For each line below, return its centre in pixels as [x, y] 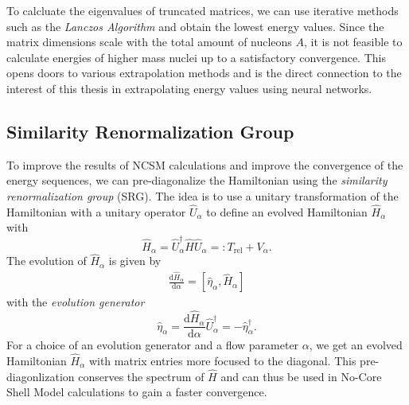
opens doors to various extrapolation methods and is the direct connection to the [204, 73]
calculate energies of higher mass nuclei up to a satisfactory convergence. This [196, 57]
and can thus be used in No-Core [301, 376]
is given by [135, 261]
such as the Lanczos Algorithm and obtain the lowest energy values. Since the [195, 26]
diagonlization [41, 376]
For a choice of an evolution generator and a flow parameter [153, 345]
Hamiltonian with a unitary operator [96, 211]
